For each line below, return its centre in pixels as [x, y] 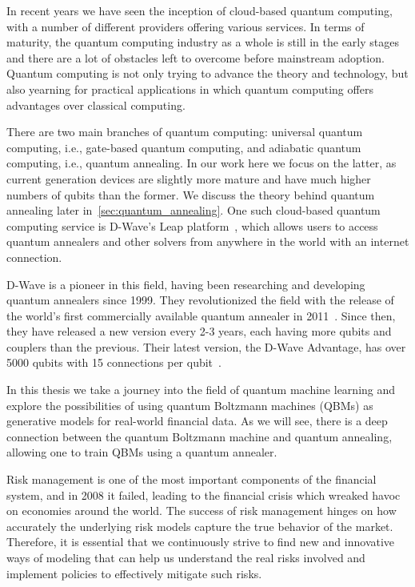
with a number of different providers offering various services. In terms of [186, 26]
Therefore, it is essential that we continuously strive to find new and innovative [201, 542]
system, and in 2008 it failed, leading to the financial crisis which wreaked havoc [204, 495]
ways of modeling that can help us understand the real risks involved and [186, 557]
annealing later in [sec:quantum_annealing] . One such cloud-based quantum [194, 210]
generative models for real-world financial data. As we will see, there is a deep [197, 421]
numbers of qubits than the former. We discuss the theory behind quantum [191, 194]
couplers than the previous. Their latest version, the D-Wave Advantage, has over [206, 346]
